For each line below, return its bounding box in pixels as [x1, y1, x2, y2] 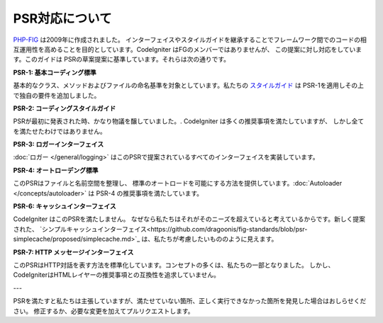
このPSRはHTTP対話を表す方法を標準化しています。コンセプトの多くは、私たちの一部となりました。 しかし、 [13, 261, 335, 269]
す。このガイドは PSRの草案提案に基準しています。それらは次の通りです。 [13, 55, 231, 64]
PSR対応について [13, 11, 113, 26]
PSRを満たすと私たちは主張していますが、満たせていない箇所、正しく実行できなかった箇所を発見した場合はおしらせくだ [13, 297, 367, 305]
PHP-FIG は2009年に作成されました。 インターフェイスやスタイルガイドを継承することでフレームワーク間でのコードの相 [13, 35, 367, 44]
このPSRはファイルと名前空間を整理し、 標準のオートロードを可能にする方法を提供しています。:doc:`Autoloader [13, 179, 343, 188]
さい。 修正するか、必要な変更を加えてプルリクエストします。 [13, 307, 194, 315]
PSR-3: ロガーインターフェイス [13, 140, 104, 149]
